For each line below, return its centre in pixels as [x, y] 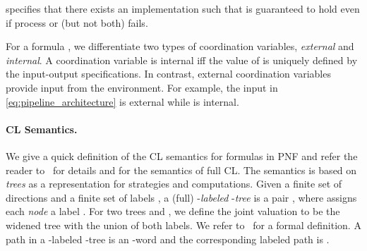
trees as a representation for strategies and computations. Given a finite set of [174, 184]
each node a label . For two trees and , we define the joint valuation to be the [173, 211]
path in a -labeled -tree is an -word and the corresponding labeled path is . [168, 239]
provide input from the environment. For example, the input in [142, 87]
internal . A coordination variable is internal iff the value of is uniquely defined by [182, 60]
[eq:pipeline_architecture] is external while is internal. [122, 101]
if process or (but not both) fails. [77, 22]
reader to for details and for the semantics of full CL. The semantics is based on [181, 170]
